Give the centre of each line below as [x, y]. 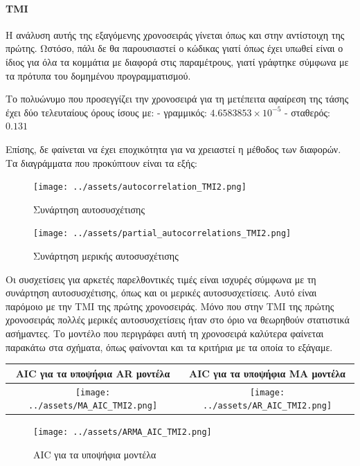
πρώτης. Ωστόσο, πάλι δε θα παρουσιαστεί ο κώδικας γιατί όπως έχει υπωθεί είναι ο [174, 48]
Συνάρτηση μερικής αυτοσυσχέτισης [106, 256]
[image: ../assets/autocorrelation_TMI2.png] [140, 187]
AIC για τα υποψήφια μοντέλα [95, 455]
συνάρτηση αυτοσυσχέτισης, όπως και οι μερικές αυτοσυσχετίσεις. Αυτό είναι [161, 293]
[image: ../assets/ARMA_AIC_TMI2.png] [123, 432]
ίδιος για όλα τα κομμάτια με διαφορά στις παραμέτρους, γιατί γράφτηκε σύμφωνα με [177, 61]
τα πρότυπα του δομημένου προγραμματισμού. [98, 75]
